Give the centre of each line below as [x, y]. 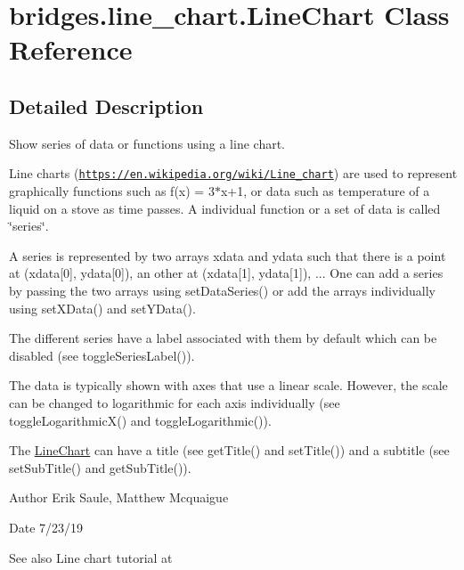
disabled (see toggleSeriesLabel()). [102, 355]
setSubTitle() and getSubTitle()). [100, 467]
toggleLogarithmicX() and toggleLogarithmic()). [140, 420]
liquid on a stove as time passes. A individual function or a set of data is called [225, 208]
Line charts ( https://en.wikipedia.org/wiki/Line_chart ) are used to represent [233, 173]
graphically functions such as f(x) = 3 [112, 191]
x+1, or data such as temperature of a [325, 191]
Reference [71, 49]
